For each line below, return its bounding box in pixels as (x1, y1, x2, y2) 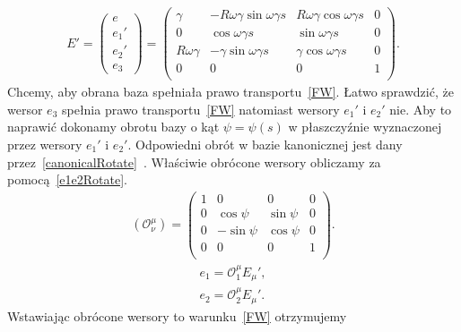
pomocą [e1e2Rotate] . (7, 170, 127, 189)
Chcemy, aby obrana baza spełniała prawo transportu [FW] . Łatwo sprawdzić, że (7, 82, 454, 101)
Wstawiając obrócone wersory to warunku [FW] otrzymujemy (7, 306, 347, 325)
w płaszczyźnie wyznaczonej (288, 117, 442, 136)
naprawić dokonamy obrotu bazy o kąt (7, 117, 220, 136)
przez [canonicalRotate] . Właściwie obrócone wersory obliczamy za (7, 152, 381, 171)
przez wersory (7, 135, 83, 154)
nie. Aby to (389, 99, 452, 118)
